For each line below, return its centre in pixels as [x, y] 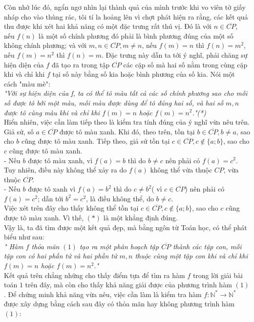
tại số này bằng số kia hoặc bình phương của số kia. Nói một [144, 74]
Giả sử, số [19, 131]
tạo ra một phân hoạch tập [119, 246]
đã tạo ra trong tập [81, 64]
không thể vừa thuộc [181, 170]
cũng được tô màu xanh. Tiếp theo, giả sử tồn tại [95, 141]
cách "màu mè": [27, 83]
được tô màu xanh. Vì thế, [44, 218]
